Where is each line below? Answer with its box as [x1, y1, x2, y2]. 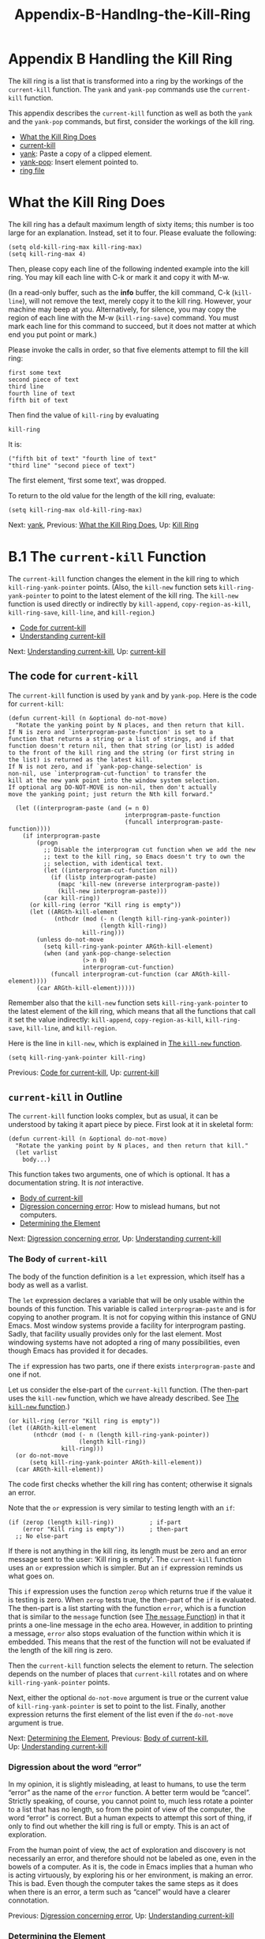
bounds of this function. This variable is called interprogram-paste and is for [8, 1303, 256, 1313]
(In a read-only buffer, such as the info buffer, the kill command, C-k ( [8, 287, 235, 297]
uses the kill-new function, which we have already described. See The [8, 1393, 239, 1403]
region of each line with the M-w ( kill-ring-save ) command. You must [8, 312, 239, 322]
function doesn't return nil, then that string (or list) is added [8, 742, 235, 750]
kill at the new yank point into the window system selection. [8, 777, 221, 784]
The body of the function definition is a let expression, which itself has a [8, 1272, 245, 1281]
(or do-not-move [15, 1451, 69, 1460]
